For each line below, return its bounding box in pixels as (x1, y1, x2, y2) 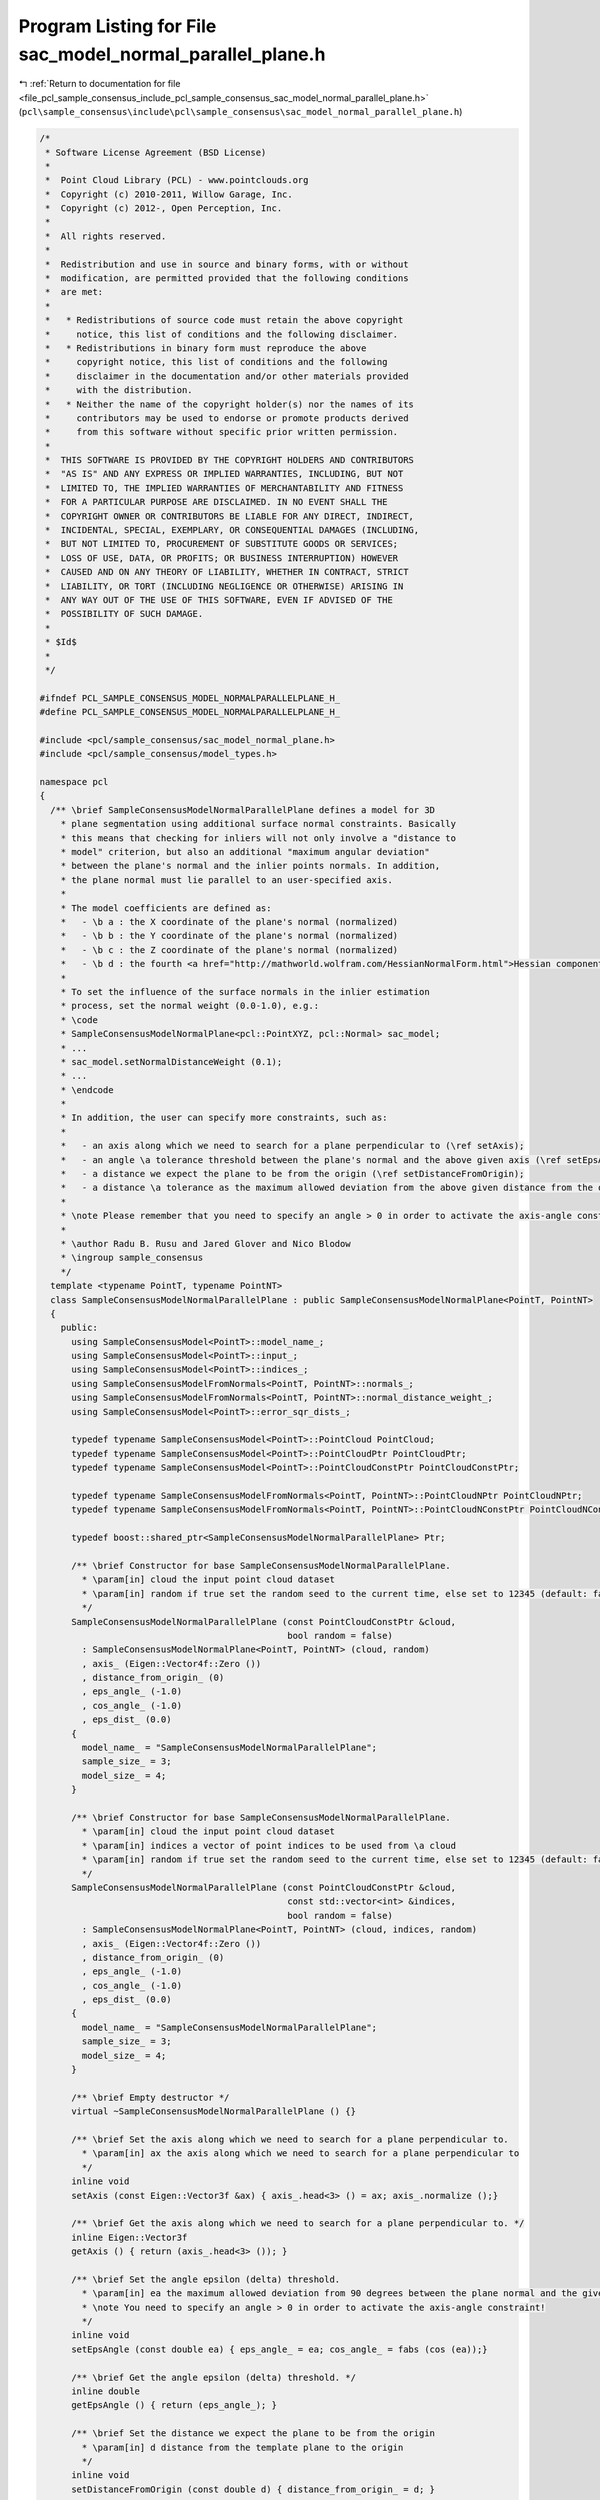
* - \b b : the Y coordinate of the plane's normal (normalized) (60, 930, 399, 942)
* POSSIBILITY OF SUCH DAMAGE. (45, 608, 204, 620)
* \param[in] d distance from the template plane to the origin (81, 2441, 404, 2453)
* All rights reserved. (45, 230, 167, 242)
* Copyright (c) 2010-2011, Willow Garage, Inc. (45, 188, 294, 200)
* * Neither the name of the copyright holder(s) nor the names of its (45, 398, 415, 410)
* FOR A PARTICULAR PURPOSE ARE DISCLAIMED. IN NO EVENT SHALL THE (45, 496, 388, 508)
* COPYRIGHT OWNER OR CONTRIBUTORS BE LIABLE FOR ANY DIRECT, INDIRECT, (45, 510, 415, 522)
